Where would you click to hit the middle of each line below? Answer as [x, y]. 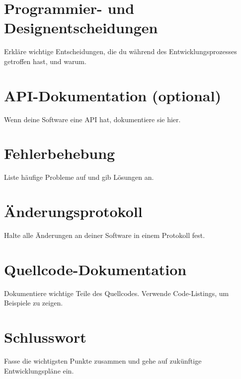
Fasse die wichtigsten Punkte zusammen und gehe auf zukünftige [103, 361]
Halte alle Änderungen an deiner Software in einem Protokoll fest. [105, 235]
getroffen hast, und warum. [45, 61]
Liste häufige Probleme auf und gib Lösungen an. [79, 177]
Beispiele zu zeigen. [34, 303]
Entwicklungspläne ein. [39, 370]
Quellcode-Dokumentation [95, 269]
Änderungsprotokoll [73, 211]
